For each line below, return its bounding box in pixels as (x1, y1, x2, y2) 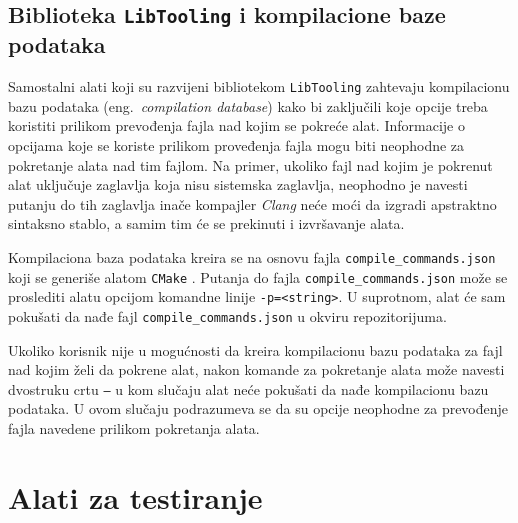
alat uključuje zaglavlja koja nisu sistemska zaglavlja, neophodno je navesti (8, 174, 468, 195)
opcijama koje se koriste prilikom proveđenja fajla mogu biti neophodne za (8, 135, 465, 156)
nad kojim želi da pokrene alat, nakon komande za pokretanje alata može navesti (8, 359, 505, 380)
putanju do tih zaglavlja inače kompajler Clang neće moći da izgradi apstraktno (8, 193, 497, 214)
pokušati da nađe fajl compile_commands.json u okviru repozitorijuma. (8, 305, 447, 326)
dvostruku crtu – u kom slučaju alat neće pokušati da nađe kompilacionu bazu (8, 378, 489, 399)
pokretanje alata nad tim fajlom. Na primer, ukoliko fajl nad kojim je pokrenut (8, 154, 493, 175)
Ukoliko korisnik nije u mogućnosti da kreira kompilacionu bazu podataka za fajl (8, 339, 503, 360)
